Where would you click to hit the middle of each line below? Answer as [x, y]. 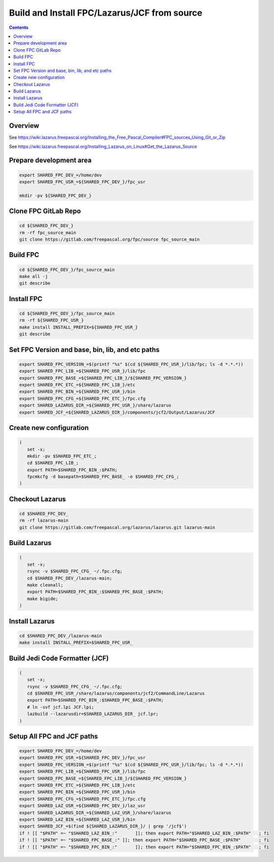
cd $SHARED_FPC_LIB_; [53, 463]
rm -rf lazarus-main [44, 521]
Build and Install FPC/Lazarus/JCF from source [106, 13]
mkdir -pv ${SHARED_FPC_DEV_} [55, 195]
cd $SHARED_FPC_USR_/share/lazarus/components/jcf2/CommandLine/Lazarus [116, 693]
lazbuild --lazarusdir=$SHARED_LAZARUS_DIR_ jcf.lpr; [93, 714]
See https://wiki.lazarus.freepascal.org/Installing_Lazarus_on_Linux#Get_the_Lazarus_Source [103, 146]
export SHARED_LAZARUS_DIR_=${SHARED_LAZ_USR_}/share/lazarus [95, 813]
